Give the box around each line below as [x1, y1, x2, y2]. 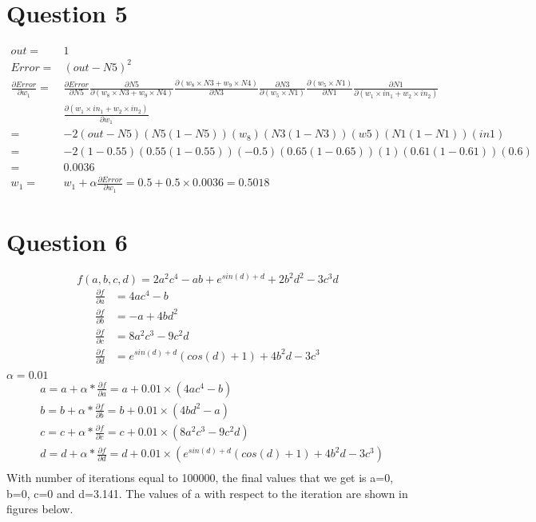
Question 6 [6, 225, 128, 258]
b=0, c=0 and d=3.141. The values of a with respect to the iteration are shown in [6, 484, 408, 501]
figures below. [6, 500, 73, 517]
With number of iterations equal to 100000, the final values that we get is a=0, [6, 469, 394, 486]
